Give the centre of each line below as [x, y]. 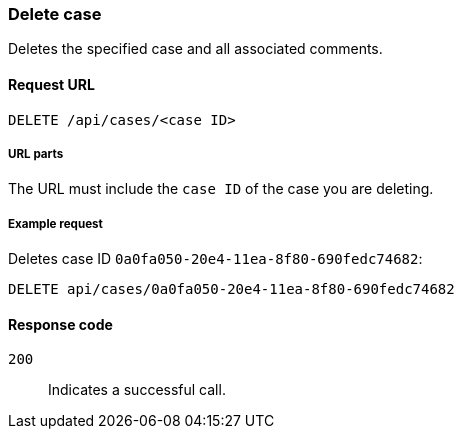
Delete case [55, 14]
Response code [60, 324]
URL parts [36, 153]
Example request [55, 223]
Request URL [51, 84]
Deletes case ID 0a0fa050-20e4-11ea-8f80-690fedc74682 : [215, 259]
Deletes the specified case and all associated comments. [195, 49]
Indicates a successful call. [137, 390]
